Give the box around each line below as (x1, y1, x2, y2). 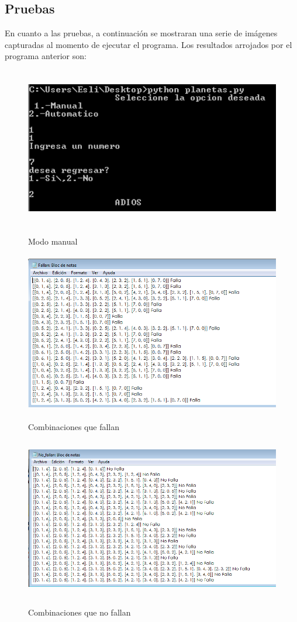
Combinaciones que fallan (28, 420, 120, 432)
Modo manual (28, 235, 78, 248)
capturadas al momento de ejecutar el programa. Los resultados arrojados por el (5, 38, 292, 50)
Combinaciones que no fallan (28, 606, 131, 618)
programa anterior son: (5, 50, 87, 62)
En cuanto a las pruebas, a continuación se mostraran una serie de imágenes (5, 27, 278, 39)
